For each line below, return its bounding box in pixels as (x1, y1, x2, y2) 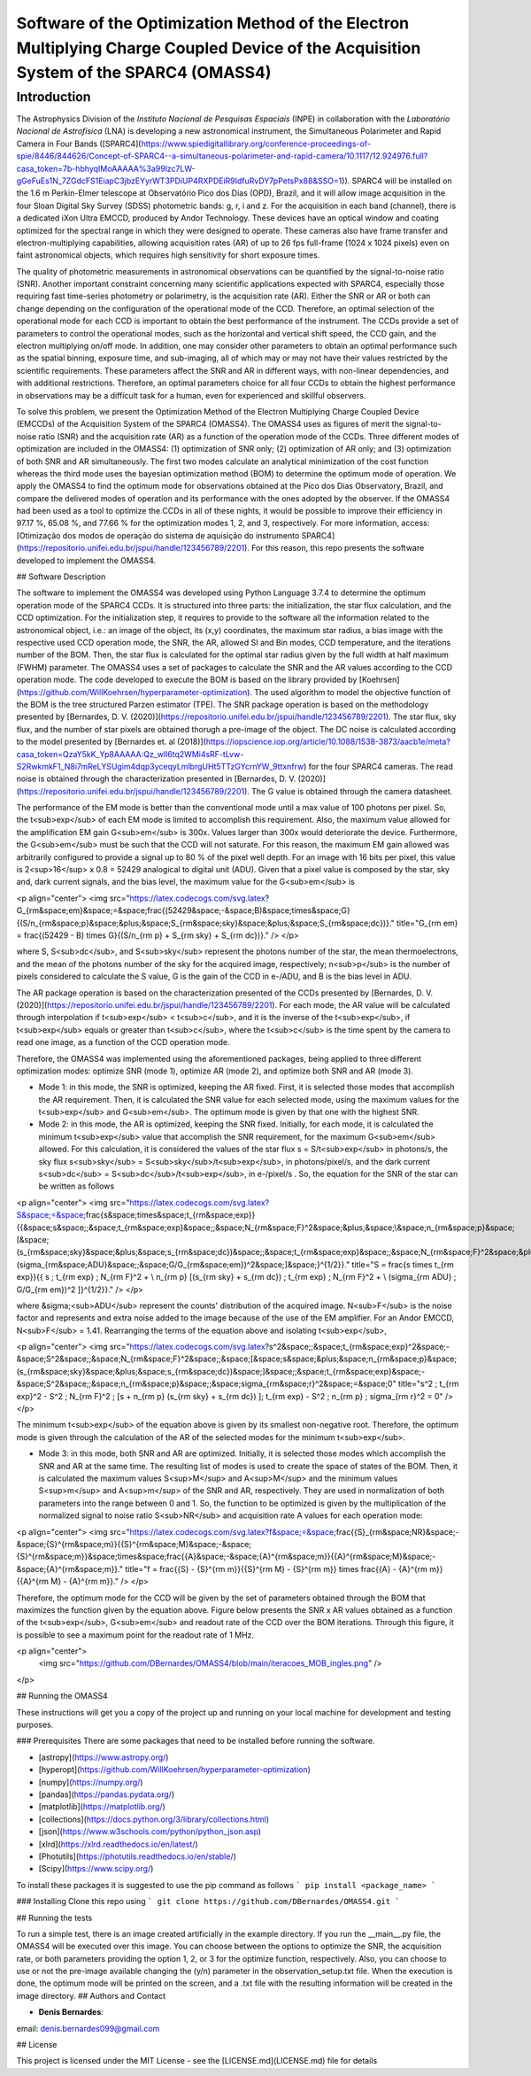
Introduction (16, 89, 91, 105)
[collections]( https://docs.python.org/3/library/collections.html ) (38, 1814, 270, 1824)
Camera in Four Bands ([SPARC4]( (16, 138, 142, 149)
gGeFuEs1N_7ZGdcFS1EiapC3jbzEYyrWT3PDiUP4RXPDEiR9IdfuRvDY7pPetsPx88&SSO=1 (16, 175, 342, 186)
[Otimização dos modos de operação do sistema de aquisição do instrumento (16, 530, 300, 540)
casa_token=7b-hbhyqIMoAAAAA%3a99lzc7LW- (16, 163, 196, 174)
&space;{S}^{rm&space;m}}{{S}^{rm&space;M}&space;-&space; (16, 1538, 252, 1549)
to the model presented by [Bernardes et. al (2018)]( (16, 736, 207, 748)
